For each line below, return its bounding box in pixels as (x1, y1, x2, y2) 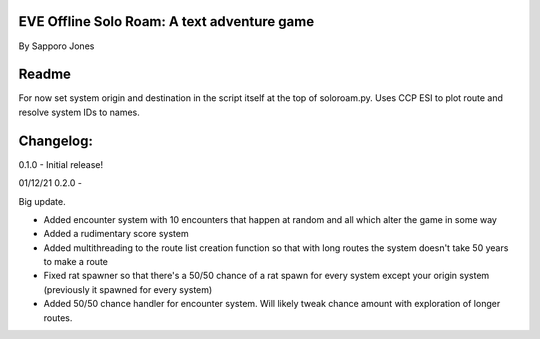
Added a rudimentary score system (43, 228, 189, 240)
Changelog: (18, 132, 94, 149)
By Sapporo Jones (18, 40, 95, 52)
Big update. (18, 195, 66, 207)
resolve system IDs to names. (18, 106, 140, 118)
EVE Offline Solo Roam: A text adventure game (18, 13, 315, 30)
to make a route (43, 256, 109, 268)
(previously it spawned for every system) (43, 283, 213, 295)
